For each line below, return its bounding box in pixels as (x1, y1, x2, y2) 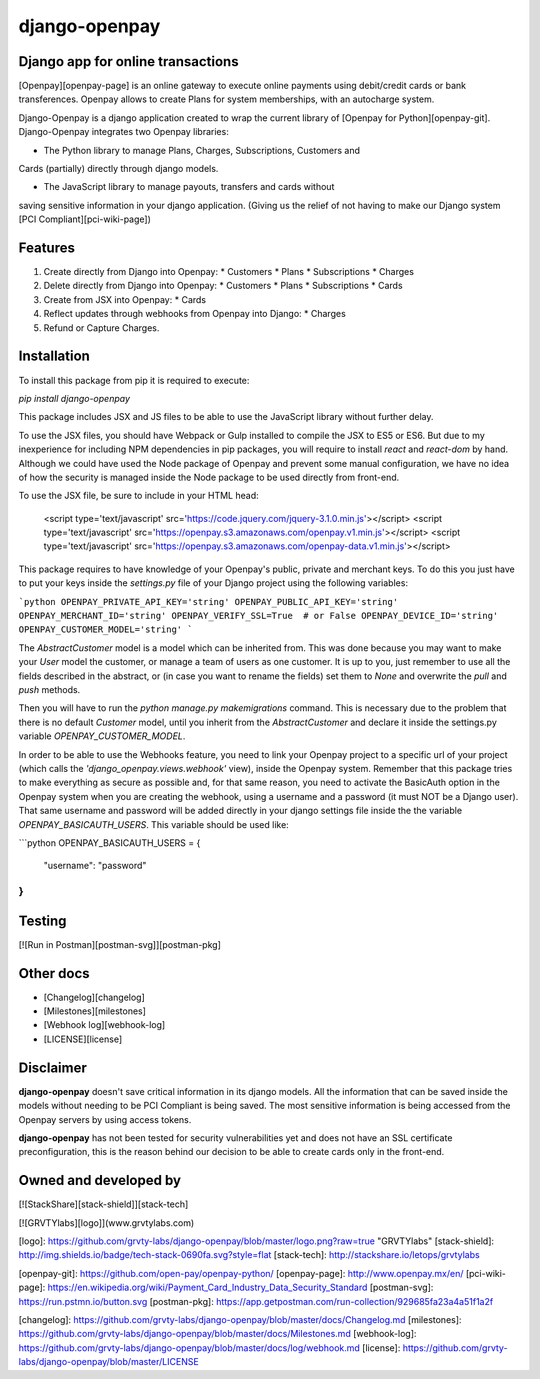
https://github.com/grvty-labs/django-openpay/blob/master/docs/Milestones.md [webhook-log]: (18, 1328, 417, 1340)
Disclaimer (18, 1059, 87, 1076)
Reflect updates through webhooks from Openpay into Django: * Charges (43, 308, 347, 320)
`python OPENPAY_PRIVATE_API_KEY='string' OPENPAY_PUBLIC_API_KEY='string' (18, 596, 399, 607)
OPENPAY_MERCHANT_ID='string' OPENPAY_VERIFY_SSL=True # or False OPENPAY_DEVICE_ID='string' (18, 610, 499, 622)
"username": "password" (43, 860, 147, 872)
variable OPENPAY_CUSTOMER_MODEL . (18, 730, 186, 742)
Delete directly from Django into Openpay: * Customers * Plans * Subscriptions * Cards (43, 280, 404, 292)
